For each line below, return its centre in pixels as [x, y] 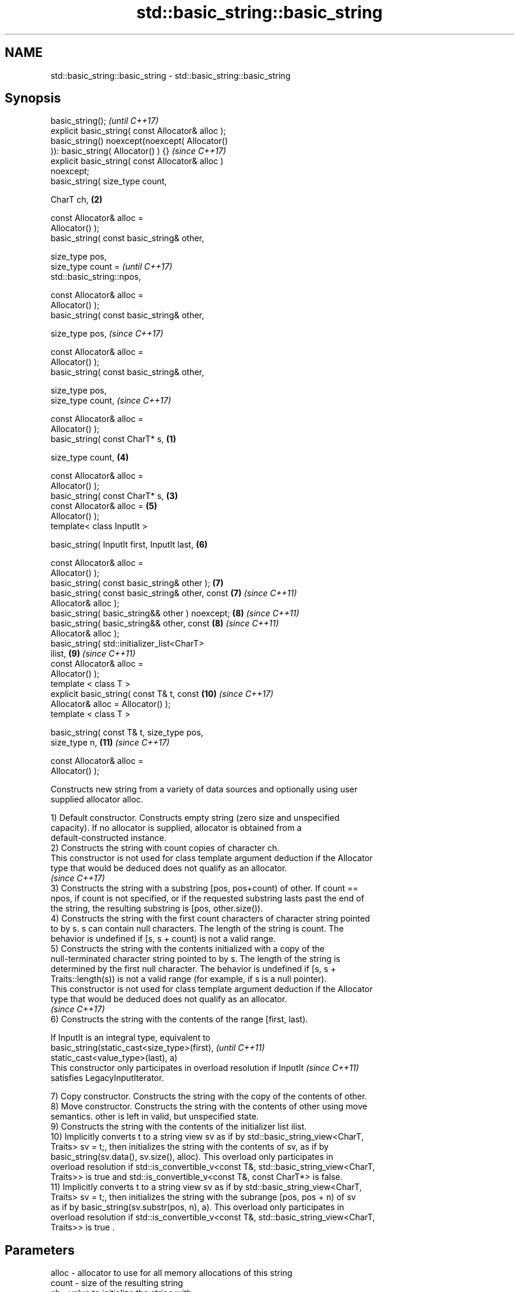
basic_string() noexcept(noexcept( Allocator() [139, 141]
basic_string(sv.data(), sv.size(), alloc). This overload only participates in [192, 1157]
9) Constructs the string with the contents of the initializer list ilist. [179, 1127]
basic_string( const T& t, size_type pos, [127, 733]
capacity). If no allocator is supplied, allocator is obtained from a [176, 828]
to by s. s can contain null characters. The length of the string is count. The [197, 929]
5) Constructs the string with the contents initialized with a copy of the [188, 949]
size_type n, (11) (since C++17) [110, 743]
